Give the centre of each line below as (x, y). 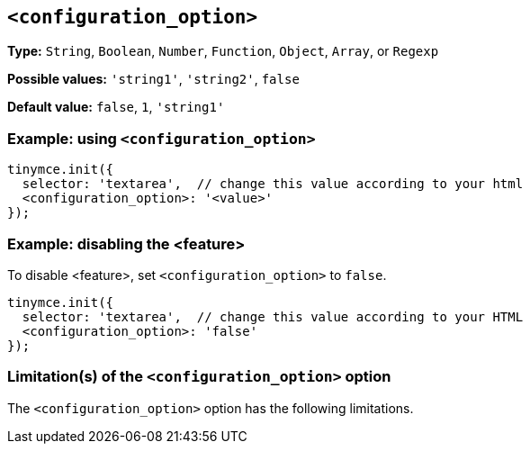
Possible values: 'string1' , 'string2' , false (153, 79)
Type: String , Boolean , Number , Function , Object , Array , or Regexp (223, 51)
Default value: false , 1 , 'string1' (116, 107)
